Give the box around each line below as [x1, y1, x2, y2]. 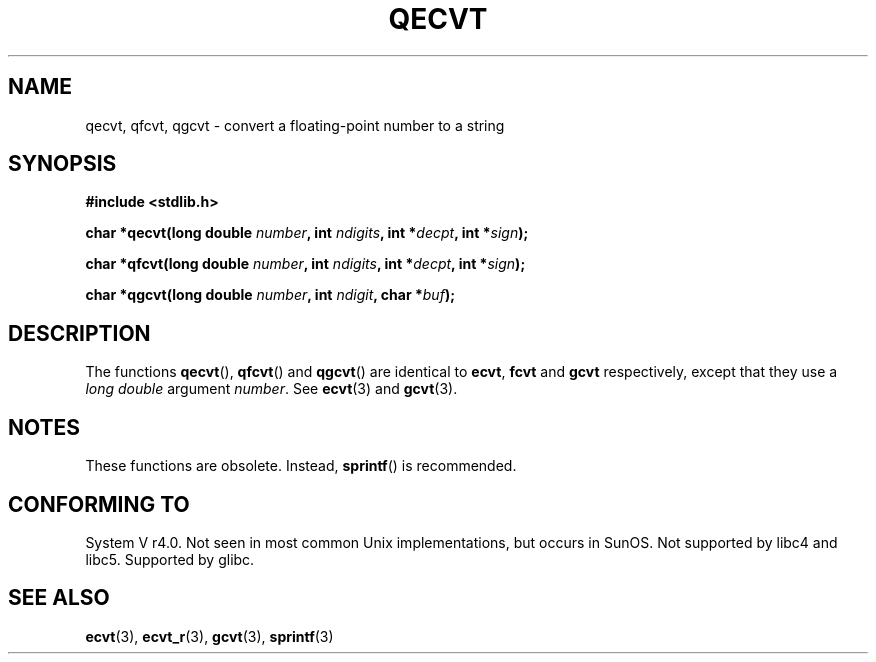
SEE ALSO [8, 585, 110, 611]
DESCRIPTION [8, 320, 151, 346]
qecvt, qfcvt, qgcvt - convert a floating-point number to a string [85, 116, 505, 134]
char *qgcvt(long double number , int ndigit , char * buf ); [85, 286, 455, 304]
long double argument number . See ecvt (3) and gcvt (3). [85, 380, 458, 398]
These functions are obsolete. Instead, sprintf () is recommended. [85, 457, 517, 475]
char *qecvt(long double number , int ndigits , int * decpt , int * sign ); [85, 224, 529, 242]
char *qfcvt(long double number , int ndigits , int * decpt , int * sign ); [85, 255, 526, 273]
